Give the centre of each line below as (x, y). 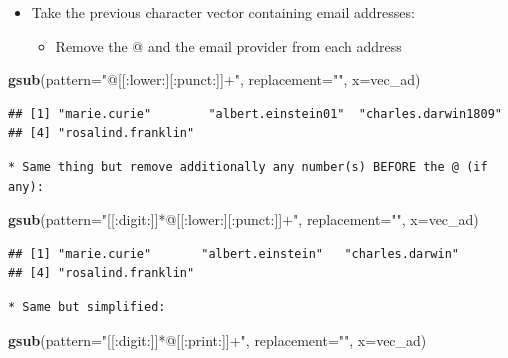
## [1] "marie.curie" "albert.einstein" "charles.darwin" (234, 253)
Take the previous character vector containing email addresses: (223, 12)
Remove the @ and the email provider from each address (228, 45)
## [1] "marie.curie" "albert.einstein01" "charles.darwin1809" (255, 113)
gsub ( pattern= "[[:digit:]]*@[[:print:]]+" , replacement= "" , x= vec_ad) (217, 339)
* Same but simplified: (87, 306)
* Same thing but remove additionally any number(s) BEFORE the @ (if (248, 166)
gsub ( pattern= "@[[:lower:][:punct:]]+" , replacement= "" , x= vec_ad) (214, 79)
